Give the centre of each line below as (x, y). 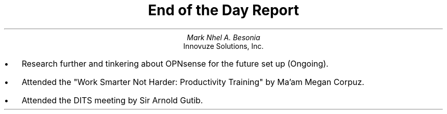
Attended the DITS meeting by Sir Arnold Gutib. (112, 100)
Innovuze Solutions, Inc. (224, 46)
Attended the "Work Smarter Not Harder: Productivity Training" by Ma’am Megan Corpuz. (193, 82)
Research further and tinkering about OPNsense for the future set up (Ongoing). (175, 63)
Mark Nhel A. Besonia (224, 37)
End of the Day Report (224, 10)
